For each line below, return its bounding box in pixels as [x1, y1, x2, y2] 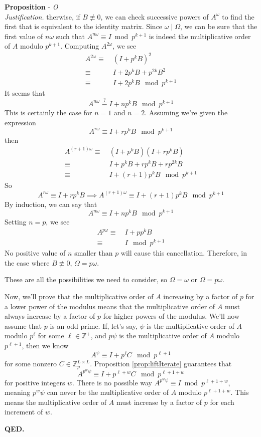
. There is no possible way [72, 377, 153, 387]
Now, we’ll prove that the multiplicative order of [5, 291, 154, 302]
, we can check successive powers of [100, 11, 209, 22]
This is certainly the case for [5, 107, 92, 117]
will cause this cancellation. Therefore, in [120, 248, 247, 258]
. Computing [60, 41, 99, 51]
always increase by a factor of [5, 311, 95, 321]
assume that [5, 320, 42, 331]
